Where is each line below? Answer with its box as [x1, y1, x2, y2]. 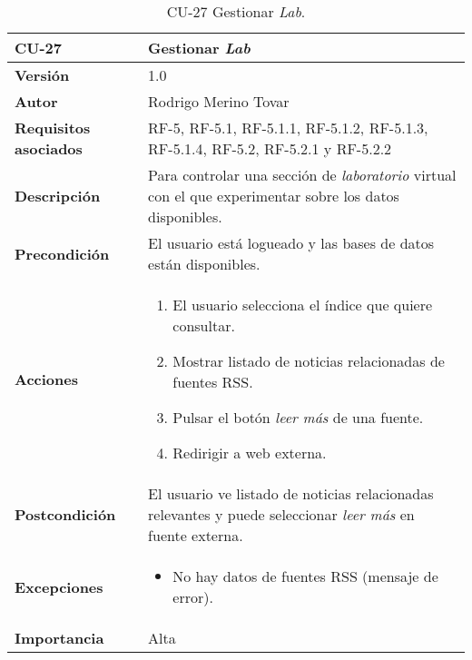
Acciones [15, 368, 78, 389]
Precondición [15, 242, 110, 264]
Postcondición [15, 504, 116, 525]
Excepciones [15, 576, 103, 597]
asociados [15, 138, 83, 159]
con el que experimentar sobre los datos [148, 185, 399, 206]
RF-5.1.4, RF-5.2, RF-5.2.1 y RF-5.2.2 [148, 138, 392, 159]
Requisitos [15, 117, 91, 138]
